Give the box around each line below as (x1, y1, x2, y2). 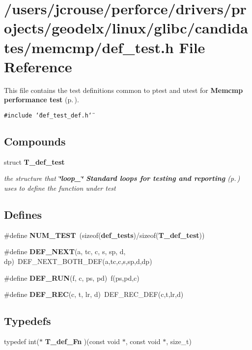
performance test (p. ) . (4, 94, 79, 105)
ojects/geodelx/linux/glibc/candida (4, 18, 248, 38)
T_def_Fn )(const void (45, 336, 120, 346)
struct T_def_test (4, 156, 65, 167)
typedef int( (4, 336, 39, 346)
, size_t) (166, 336, 192, 346)
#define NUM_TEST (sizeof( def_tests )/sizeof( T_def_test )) (4, 230, 205, 240)
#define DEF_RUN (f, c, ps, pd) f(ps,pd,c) (4, 272, 140, 283)
